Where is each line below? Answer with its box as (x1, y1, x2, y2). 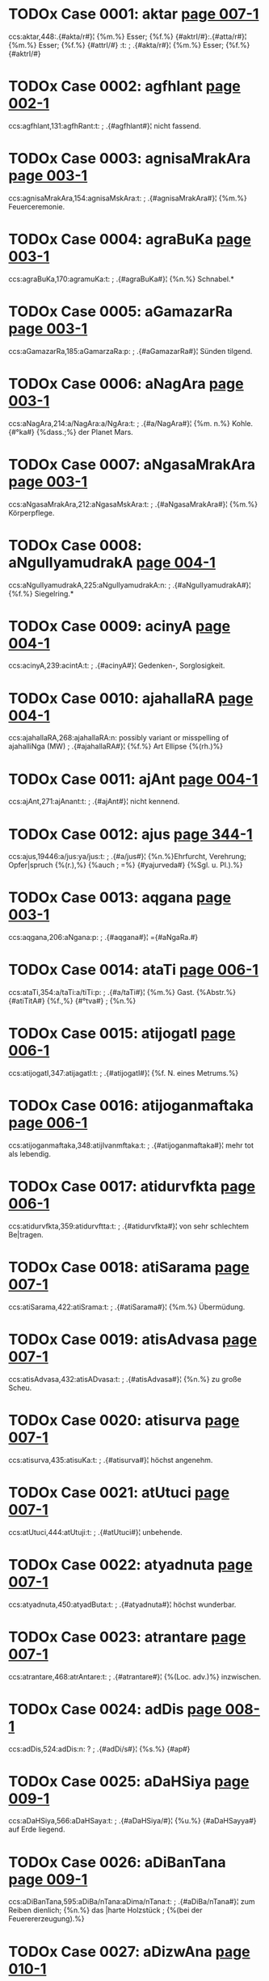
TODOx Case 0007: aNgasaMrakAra (8, 455, 256, 474)
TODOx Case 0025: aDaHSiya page (8, 1772, 250, 1790)
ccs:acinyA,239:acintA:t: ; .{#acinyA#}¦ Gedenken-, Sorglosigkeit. (8, 660, 225, 671)
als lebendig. (8, 1149, 51, 1158)
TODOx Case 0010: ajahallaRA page (8, 689, 254, 707)
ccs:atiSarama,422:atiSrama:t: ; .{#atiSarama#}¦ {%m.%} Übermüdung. (8, 1302, 246, 1312)
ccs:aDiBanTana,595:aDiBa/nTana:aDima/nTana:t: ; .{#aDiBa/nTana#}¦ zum (8, 1897, 256, 1907)
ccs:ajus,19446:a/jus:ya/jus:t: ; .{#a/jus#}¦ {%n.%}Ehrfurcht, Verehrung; (8, 852, 246, 862)
